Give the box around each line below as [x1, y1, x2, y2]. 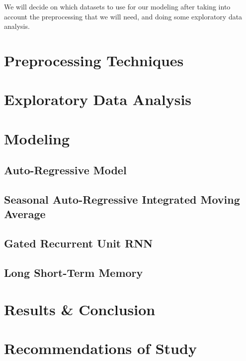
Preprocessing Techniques [4, 50, 184, 70]
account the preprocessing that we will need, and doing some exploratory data [4, 11, 243, 21]
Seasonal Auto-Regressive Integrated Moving [4, 192, 240, 207]
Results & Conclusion [4, 299, 156, 319]
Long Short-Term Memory [4, 265, 143, 280]
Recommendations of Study [4, 338, 197, 358]
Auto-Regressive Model [4, 162, 127, 178]
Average [4, 206, 46, 222]
